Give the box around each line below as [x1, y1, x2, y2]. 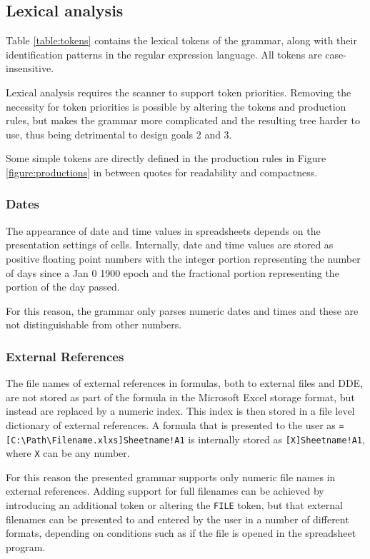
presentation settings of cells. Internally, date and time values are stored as [6, 237, 334, 252]
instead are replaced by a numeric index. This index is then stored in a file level [6, 403, 355, 418]
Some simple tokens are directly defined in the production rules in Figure [6, 151, 326, 166]
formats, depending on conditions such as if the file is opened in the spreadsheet [6, 525, 356, 540]
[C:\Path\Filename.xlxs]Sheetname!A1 [6, 435, 185, 445]
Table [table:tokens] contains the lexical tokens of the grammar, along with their [6, 33, 357, 48]
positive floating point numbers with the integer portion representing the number [6, 251, 361, 266]
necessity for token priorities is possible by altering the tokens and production [6, 99, 346, 114]
